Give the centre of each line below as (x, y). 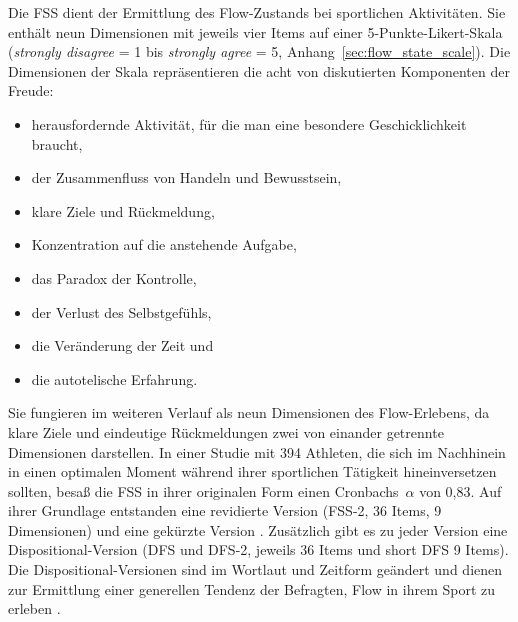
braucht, (57, 143)
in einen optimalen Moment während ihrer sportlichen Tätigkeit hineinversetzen (252, 471)
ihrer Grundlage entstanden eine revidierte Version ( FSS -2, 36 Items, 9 (225, 510)
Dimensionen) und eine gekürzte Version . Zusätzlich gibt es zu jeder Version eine (258, 529)
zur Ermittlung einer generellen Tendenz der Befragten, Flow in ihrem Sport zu (252, 588)
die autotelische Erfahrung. (114, 378)
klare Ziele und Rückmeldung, (123, 210)
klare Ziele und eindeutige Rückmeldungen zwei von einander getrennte (226, 431)
